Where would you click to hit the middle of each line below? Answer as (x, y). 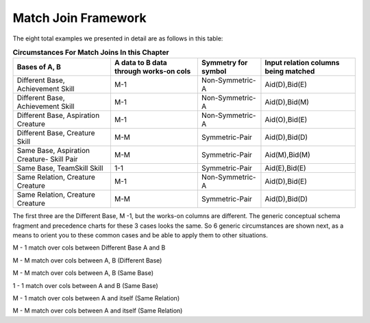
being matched (290, 71)
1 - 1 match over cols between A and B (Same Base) (86, 285)
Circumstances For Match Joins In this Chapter (91, 53)
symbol (214, 71)
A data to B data (140, 63)
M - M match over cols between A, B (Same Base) (83, 273)
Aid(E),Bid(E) (285, 168)
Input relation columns (302, 63)
